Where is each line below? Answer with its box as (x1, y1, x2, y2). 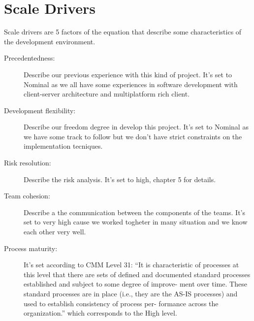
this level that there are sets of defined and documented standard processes (24, 269, 251, 279)
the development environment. (4, 36, 95, 46)
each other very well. (24, 226, 86, 237)
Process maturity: (4, 243, 58, 253)
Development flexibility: (4, 105, 76, 115)
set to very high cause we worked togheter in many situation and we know (24, 217, 248, 227)
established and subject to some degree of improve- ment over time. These (24, 279, 247, 289)
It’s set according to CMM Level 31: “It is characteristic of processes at (24, 259, 239, 270)
